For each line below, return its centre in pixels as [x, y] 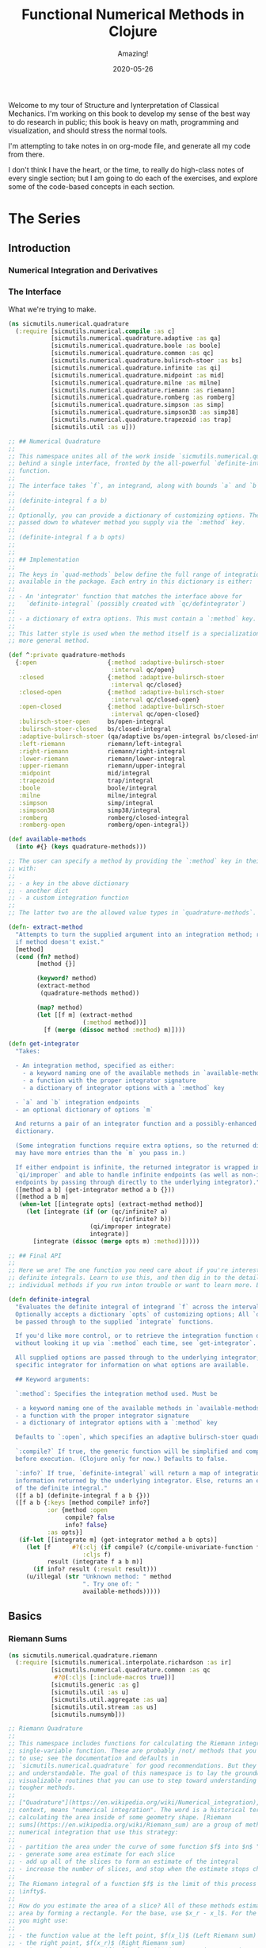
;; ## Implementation [44, 559]
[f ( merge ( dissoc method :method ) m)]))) [114, 1030]
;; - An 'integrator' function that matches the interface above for [125, 597]
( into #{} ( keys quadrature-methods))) [81, 847]
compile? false [89, 1518]
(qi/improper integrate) [131, 1226]
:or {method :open [78, 1510]
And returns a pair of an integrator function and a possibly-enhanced [136, 1124]
